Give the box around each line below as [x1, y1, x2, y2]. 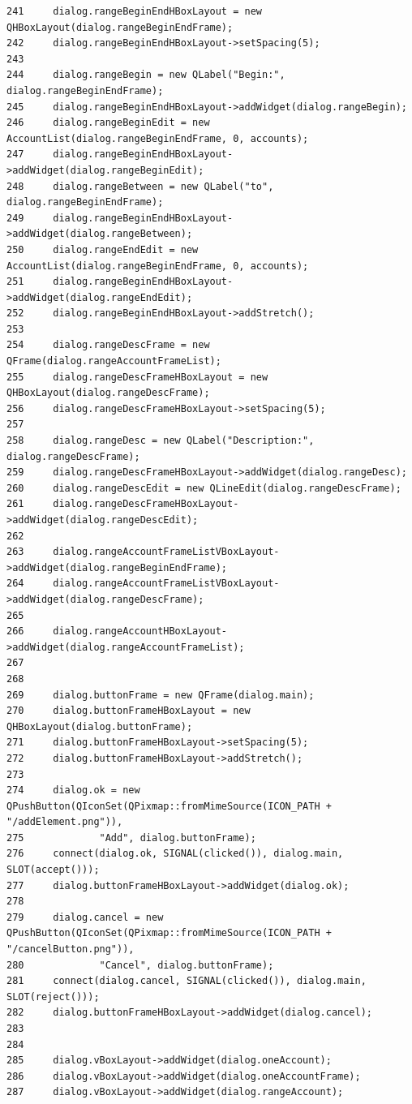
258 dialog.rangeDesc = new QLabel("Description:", [6, 435, 315, 447]
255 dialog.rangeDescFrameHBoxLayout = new [6, 371, 268, 383]
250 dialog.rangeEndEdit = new [6, 243, 199, 256]
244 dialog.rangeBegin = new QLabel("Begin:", [6, 69, 285, 81]
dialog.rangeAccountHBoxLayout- [53, 625, 228, 638]
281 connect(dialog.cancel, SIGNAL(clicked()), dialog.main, [6, 975, 367, 987]
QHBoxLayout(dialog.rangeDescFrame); [6, 387, 210, 399]
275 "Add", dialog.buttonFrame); [6, 831, 256, 844]
